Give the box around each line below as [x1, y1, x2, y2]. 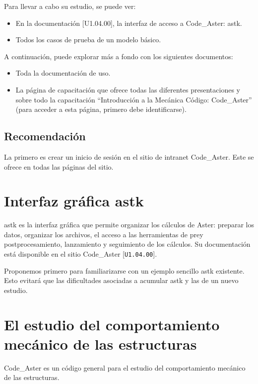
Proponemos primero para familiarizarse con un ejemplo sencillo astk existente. [4, 265, 245, 276]
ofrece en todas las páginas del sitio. [4, 161, 114, 172]
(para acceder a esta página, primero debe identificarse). [15, 104, 187, 114]
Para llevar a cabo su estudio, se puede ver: [4, 1, 136, 11]
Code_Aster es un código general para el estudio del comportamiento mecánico [4, 362, 246, 373]
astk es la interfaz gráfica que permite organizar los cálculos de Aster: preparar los [4, 219, 254, 230]
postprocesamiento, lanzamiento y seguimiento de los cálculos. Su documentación [4, 239, 251, 249]
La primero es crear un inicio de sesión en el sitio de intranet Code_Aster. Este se [4, 151, 254, 162]
